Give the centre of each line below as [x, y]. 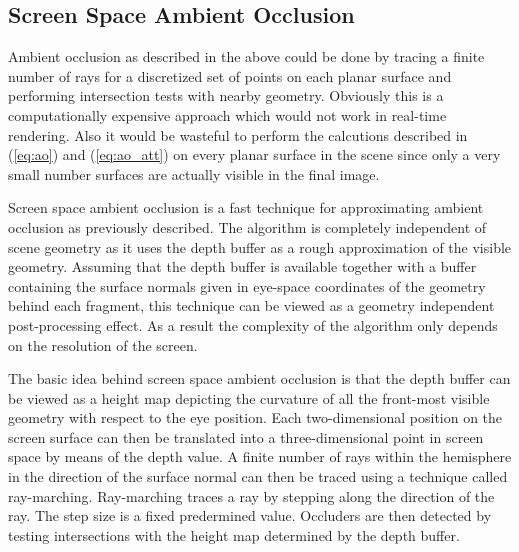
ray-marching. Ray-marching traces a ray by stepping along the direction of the [251, 495]
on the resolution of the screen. [103, 344]
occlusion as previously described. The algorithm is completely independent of [247, 226]
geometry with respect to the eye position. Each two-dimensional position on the [255, 417]
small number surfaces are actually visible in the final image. [194, 173]
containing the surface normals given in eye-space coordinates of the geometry [247, 285]
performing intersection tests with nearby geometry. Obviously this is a [226, 95]
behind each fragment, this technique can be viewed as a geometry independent [251, 305]
